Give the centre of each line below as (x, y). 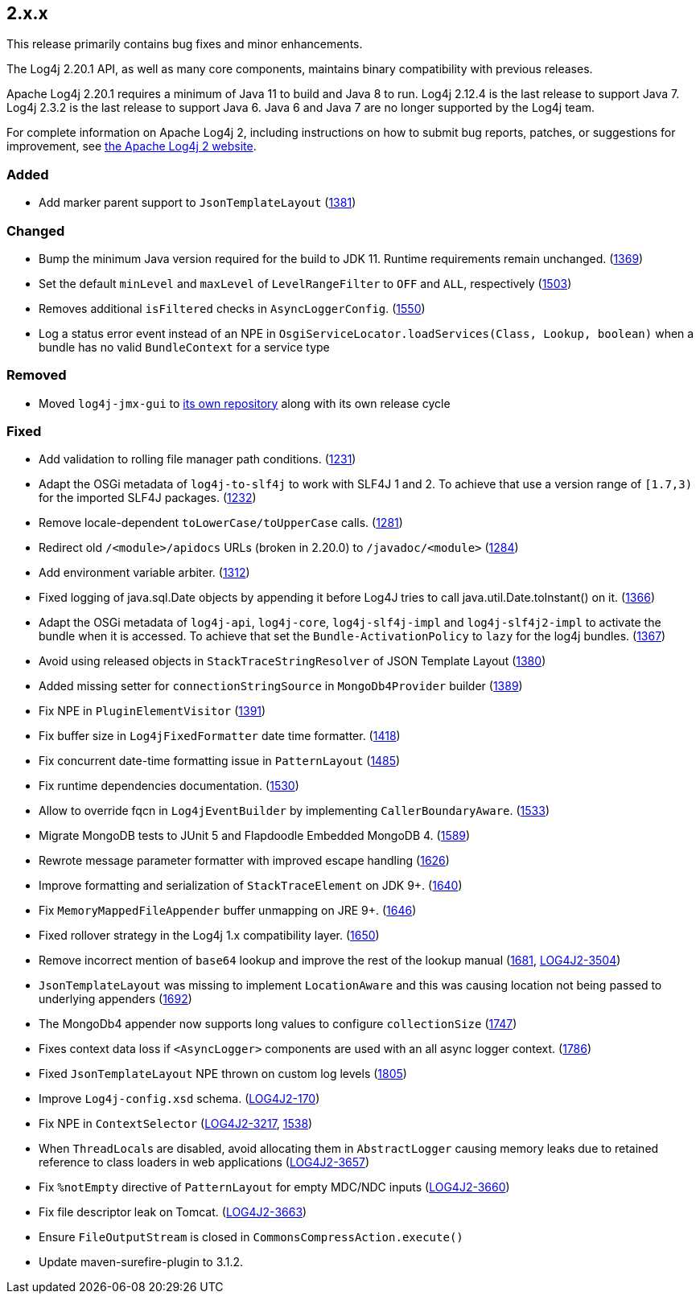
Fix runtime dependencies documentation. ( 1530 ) (169, 786)
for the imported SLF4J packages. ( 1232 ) (148, 498)
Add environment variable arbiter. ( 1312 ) (144, 573)
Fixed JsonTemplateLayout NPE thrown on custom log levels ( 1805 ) (223, 1074)
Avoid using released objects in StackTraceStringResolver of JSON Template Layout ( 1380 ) (292, 661)
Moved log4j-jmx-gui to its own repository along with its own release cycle (245, 403)
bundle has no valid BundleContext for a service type (184, 347)
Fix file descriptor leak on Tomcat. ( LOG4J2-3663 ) (173, 1212)
